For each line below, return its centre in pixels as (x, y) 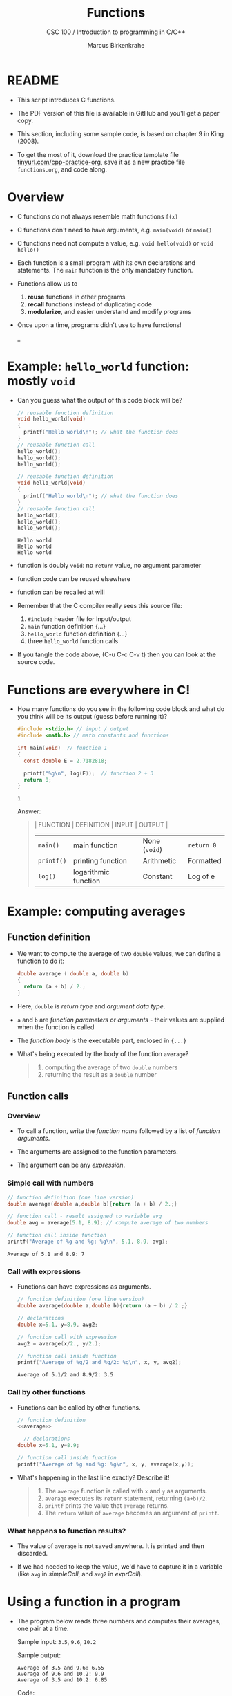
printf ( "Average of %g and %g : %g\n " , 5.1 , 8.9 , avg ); (88, 1242)
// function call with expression (67, 1337)
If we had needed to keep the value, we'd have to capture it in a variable (120, 1567)
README (33, 80)
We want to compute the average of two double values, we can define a (119, 954)
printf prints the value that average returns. (107, 1505)
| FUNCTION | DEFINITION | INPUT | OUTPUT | (101, 825)
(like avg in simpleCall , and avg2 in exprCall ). (80, 1574)
